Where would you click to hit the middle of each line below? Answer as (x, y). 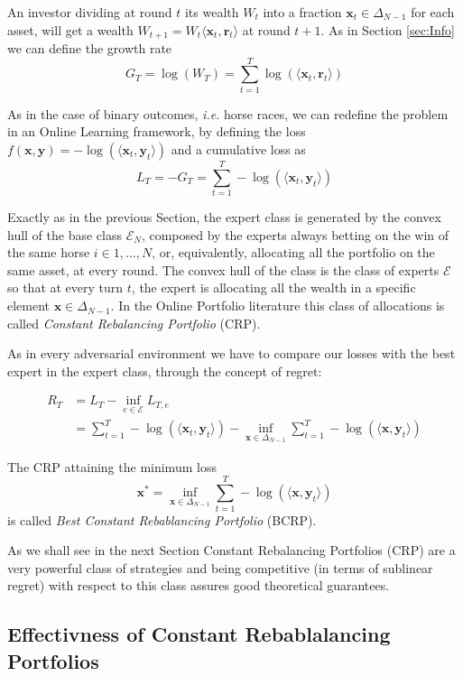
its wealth (212, 12)
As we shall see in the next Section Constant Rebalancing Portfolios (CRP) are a (231, 550)
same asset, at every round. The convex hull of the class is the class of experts (223, 269)
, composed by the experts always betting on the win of (295, 234)
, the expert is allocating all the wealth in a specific (273, 287)
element (29, 306)
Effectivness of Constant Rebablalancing (199, 634)
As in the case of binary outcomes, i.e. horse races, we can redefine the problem (228, 113)
